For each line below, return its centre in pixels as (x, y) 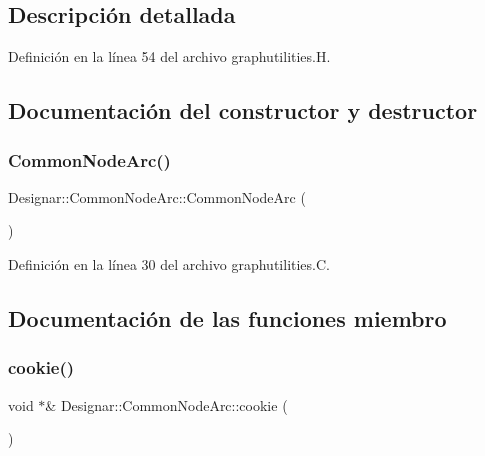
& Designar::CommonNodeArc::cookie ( (166, 404)
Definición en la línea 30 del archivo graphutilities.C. (169, 263)
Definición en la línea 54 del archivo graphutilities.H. (169, 56)
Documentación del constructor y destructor (243, 110)
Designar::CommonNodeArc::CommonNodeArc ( (157, 196)
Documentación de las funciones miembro (227, 317)
